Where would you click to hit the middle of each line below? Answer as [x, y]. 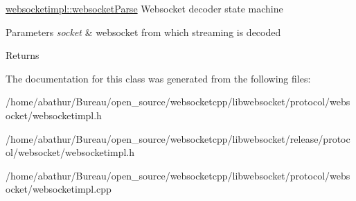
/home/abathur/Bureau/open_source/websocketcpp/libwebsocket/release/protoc [178, 138]
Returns [23, 55]
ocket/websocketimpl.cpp [59, 189]
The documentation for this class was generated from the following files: [158, 78]
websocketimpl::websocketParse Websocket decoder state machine [144, 8]
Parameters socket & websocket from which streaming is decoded [143, 32]
